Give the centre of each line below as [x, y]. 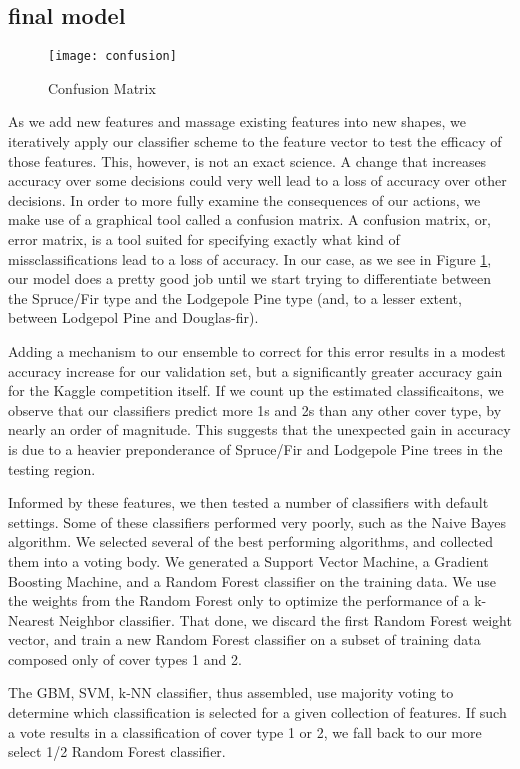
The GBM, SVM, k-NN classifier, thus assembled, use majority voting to [231, 692]
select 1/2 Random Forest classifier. [117, 751]
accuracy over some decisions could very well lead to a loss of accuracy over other [257, 180]
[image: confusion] [112, 56]
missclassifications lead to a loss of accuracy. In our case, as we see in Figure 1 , [250, 258]
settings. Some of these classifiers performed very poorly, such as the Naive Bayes [257, 521]
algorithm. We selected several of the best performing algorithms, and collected [251, 541]
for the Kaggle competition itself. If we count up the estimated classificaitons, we [256, 390]
